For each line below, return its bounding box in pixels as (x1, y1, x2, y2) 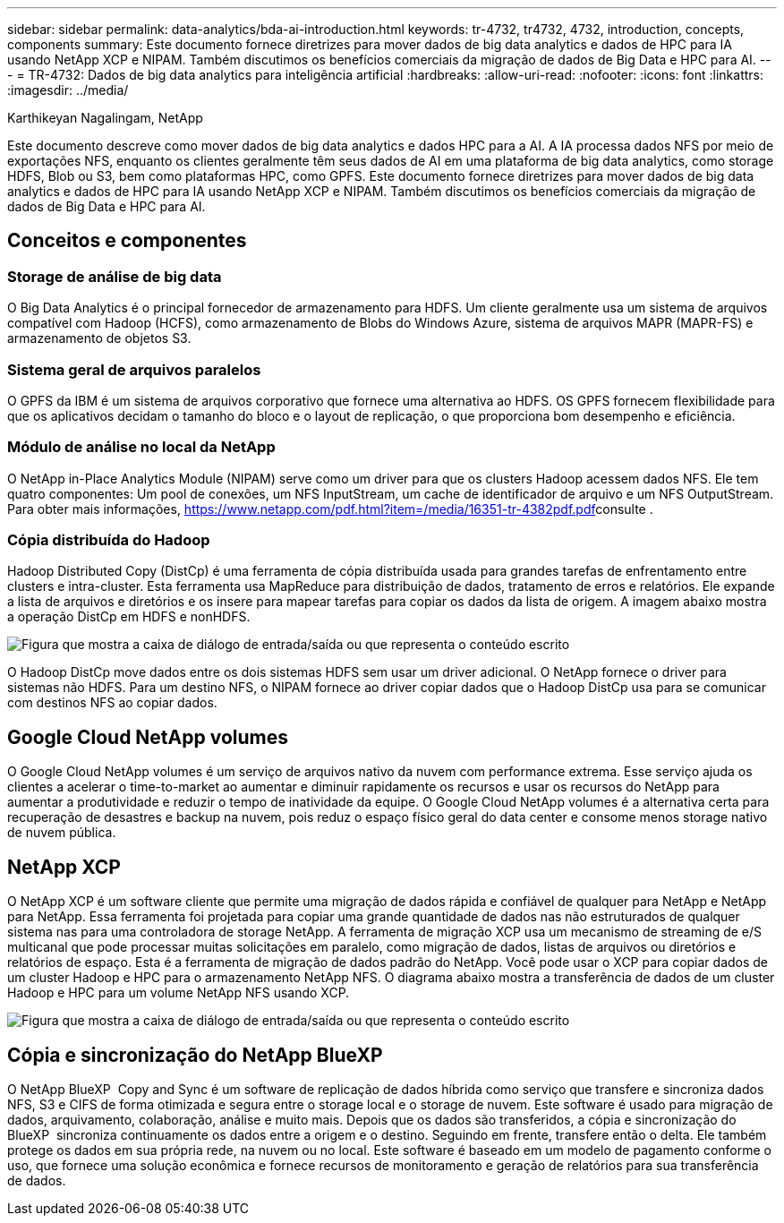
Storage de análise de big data (7, 267, 222, 286)
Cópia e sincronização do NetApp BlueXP (7, 1043, 383, 1066)
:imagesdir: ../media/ (7, 82, 129, 98)
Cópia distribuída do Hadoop (7, 531, 210, 550)
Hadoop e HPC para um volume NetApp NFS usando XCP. (7, 985, 350, 1001)
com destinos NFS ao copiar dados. (7, 695, 217, 711)
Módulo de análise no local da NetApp (7, 438, 276, 457)
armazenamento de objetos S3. (7, 330, 192, 346)
